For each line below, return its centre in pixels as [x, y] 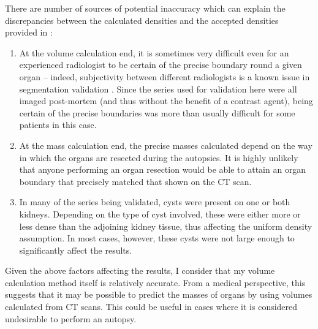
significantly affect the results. [76, 250]
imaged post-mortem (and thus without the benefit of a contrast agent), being [166, 101]
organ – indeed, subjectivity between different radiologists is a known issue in [165, 76]
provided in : [29, 32]
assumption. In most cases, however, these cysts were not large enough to [157, 238]
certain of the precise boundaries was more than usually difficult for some [157, 112]
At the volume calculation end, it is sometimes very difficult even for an [154, 52]
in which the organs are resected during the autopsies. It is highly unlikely [159, 157]
